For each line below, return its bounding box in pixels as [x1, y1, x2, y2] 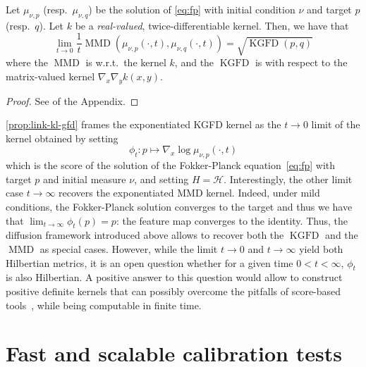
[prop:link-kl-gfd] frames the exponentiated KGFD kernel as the [6, 117, 281, 132]
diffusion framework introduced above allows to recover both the [6, 228, 284, 242]
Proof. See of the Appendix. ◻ [6, 93, 139, 108]
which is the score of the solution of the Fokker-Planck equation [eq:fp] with [6, 158, 336, 173]
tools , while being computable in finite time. [6, 297, 202, 312]
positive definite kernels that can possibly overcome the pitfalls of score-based [6, 283, 341, 298]
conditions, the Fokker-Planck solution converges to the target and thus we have [6, 199, 353, 213]
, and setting [134, 171, 189, 186]
